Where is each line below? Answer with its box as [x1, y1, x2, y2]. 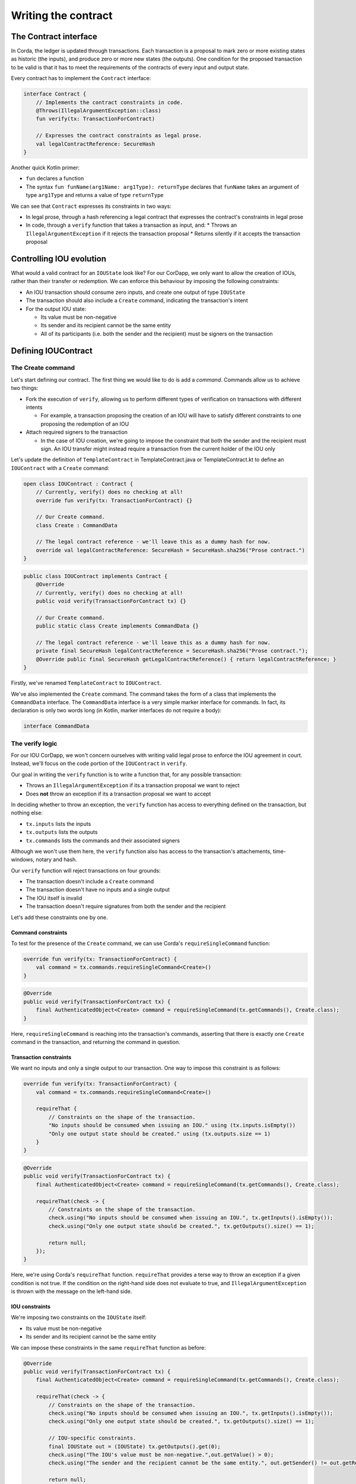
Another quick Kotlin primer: [11, 164, 80, 171]
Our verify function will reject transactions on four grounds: [11, 867, 161, 874]
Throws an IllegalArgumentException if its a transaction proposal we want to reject [26, 782, 240, 789]
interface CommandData [23, 723, 90, 730]
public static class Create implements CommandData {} [36, 623, 199, 629]
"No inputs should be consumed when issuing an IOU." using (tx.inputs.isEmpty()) [48, 1122, 296, 1129]
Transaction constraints [11, 1054, 72, 1061]
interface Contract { [23, 91, 87, 97]
